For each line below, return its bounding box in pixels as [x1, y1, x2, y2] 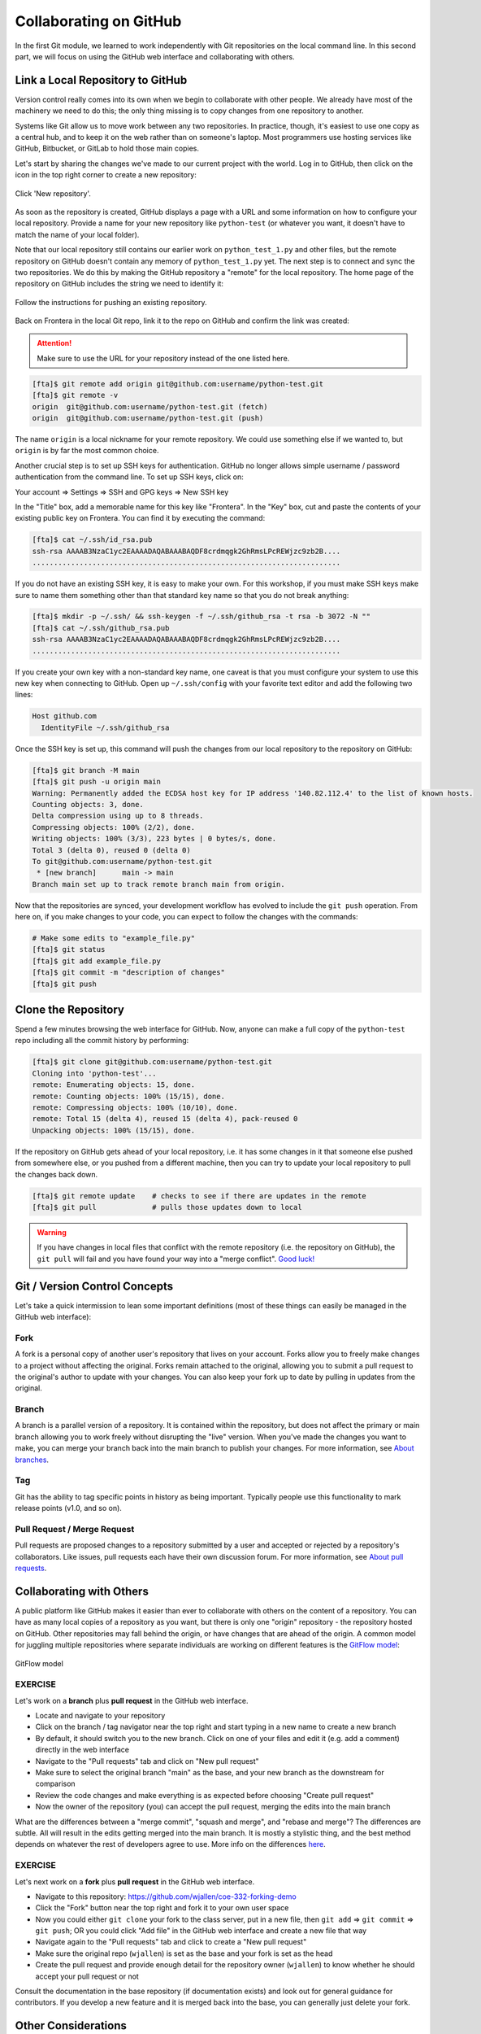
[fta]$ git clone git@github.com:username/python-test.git [32, 1058, 272, 1067]
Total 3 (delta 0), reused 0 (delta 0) [32, 845, 191, 854]
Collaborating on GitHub [15, 12, 182, 30]
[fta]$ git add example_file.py [32, 956, 162, 966]
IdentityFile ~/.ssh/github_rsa [41, 722, 170, 732]
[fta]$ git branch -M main [32, 766, 140, 775]
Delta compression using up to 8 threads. [32, 811, 204, 821]
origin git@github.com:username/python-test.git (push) [32, 413, 264, 423]
